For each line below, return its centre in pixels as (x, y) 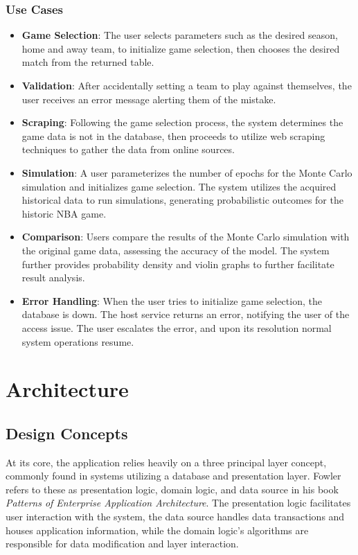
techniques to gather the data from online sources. (128, 149)
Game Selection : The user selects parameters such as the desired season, (180, 35)
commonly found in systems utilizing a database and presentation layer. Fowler (173, 476)
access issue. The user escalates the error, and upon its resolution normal (177, 327)
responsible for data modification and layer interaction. (122, 544)
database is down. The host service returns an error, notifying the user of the (186, 314)
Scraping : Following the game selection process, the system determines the (182, 122)
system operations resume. (78, 341)
